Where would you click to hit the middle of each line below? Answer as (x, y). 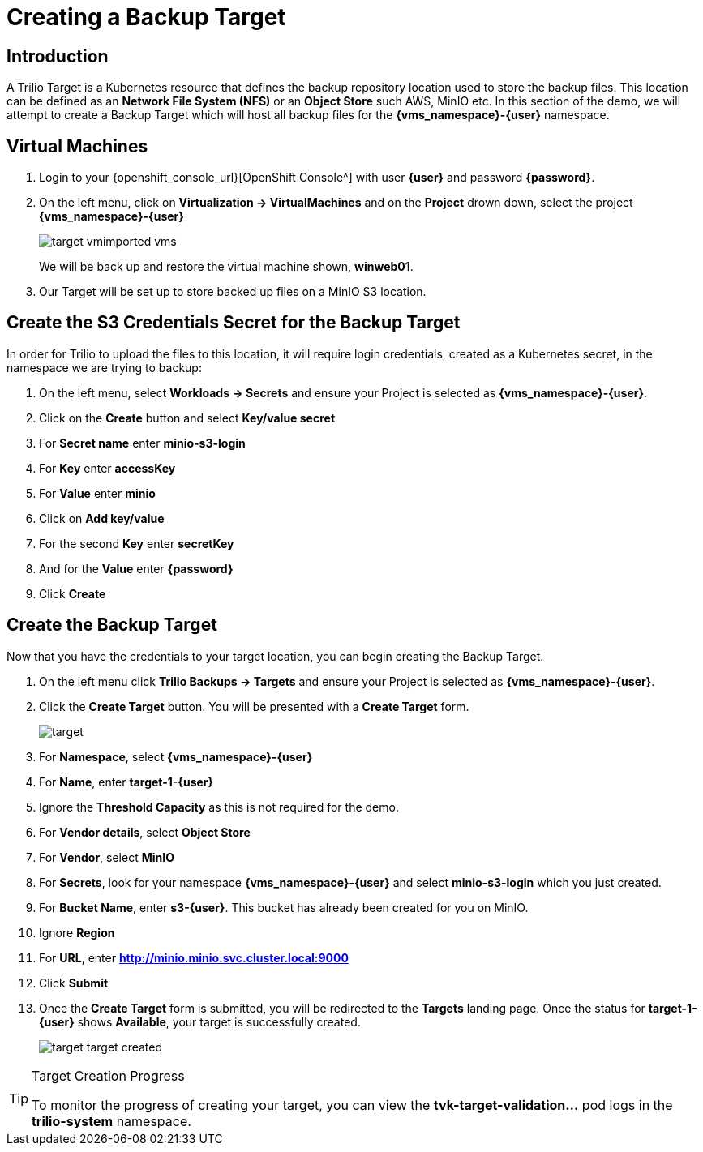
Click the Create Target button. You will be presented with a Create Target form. (254, 706)
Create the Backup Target (112, 625)
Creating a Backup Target (146, 17)
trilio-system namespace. (111, 1121)
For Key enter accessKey (107, 468)
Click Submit (74, 983)
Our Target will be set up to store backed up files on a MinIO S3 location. (233, 292)
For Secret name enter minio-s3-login (142, 443)
